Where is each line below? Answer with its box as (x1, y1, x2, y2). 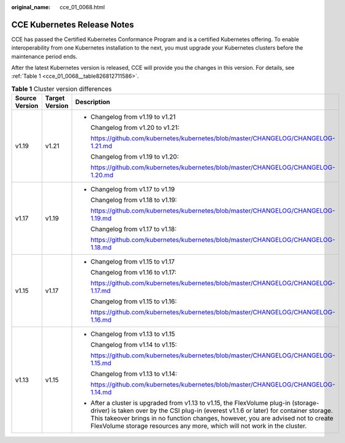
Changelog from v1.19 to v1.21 (90, 113, 176, 121)
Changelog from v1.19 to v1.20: (90, 153, 179, 161)
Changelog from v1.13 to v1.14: (90, 369, 178, 378)
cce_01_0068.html (59, 4, 105, 10)
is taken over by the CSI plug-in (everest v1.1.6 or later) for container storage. (111, 406, 333, 415)
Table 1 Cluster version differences (11, 85, 112, 93)
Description (75, 98, 110, 107)
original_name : (11, 4, 51, 10)
